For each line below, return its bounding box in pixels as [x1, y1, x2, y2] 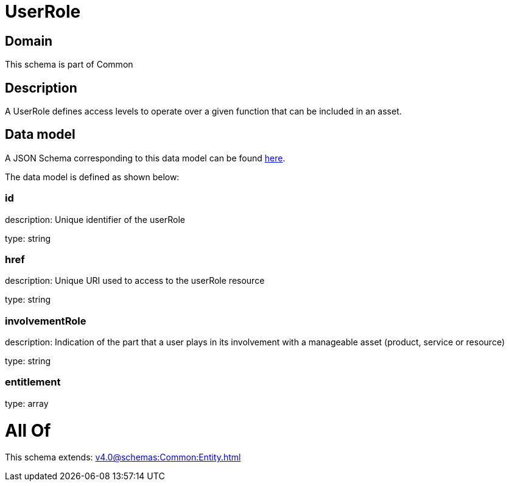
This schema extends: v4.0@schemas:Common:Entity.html [5, 452, 241, 463]
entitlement [5, 376, 61, 389]
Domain [5, 33, 53, 49]
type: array [5, 398, 49, 409]
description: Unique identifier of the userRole [5, 214, 185, 225]
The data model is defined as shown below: [5, 171, 180, 182]
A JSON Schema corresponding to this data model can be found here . [5, 152, 286, 163]
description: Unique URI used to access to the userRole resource [5, 275, 265, 286]
